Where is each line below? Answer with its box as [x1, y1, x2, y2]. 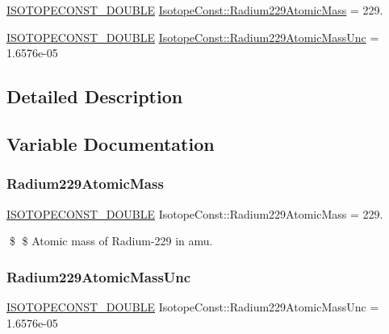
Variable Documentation [6, 131, 215, 156]
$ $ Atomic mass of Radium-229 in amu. [9, 232, 213, 249]
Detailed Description [6, 84, 183, 109]
